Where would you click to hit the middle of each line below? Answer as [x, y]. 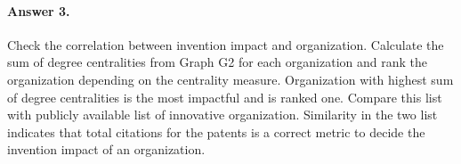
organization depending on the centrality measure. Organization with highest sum [230, 79]
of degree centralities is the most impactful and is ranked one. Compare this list [225, 97]
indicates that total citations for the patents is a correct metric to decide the [216, 131]
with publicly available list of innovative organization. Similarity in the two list [222, 115]
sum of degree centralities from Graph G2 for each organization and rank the [217, 62]
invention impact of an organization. [106, 149]
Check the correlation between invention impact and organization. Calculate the [226, 44]
